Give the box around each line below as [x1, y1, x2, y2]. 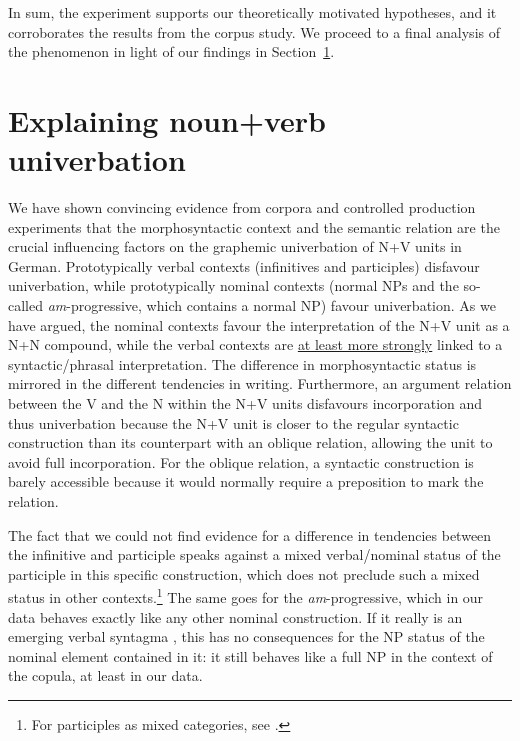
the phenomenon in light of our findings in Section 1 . [8, 41, 335, 62]
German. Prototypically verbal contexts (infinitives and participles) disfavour [8, 255, 480, 276]
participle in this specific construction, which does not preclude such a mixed [8, 563, 480, 584]
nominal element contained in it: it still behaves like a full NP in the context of [8, 645, 493, 666]
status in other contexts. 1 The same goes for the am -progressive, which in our [8, 584, 484, 608]
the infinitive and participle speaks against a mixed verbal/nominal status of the [8, 544, 501, 565]
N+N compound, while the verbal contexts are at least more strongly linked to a [8, 334, 503, 355]
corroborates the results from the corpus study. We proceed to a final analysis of [8, 21, 500, 42]
